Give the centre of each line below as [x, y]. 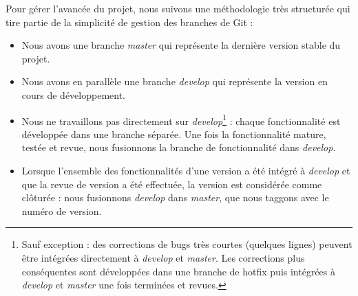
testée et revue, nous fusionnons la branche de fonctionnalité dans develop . [179, 147]
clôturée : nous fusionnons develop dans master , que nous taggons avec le [175, 197]
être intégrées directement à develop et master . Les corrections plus [163, 257]
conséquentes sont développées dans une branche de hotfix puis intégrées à [178, 271]
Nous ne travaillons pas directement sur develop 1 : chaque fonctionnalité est [181, 119]
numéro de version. [62, 210]
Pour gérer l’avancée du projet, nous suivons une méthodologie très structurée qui [178, 8]
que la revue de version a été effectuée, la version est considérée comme [172, 184]
